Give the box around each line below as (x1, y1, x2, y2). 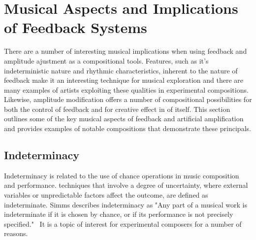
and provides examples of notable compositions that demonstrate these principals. (4, 123, 251, 134)
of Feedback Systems (4, 17, 147, 37)
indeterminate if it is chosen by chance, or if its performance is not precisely (4, 209, 233, 219)
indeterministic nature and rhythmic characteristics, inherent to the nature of (4, 65, 238, 75)
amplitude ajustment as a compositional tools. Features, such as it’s (4, 55, 209, 66)
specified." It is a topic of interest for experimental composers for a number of (4, 218, 242, 229)
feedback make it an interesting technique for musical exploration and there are (4, 75, 244, 85)
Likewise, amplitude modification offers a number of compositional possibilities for (4, 94, 252, 104)
